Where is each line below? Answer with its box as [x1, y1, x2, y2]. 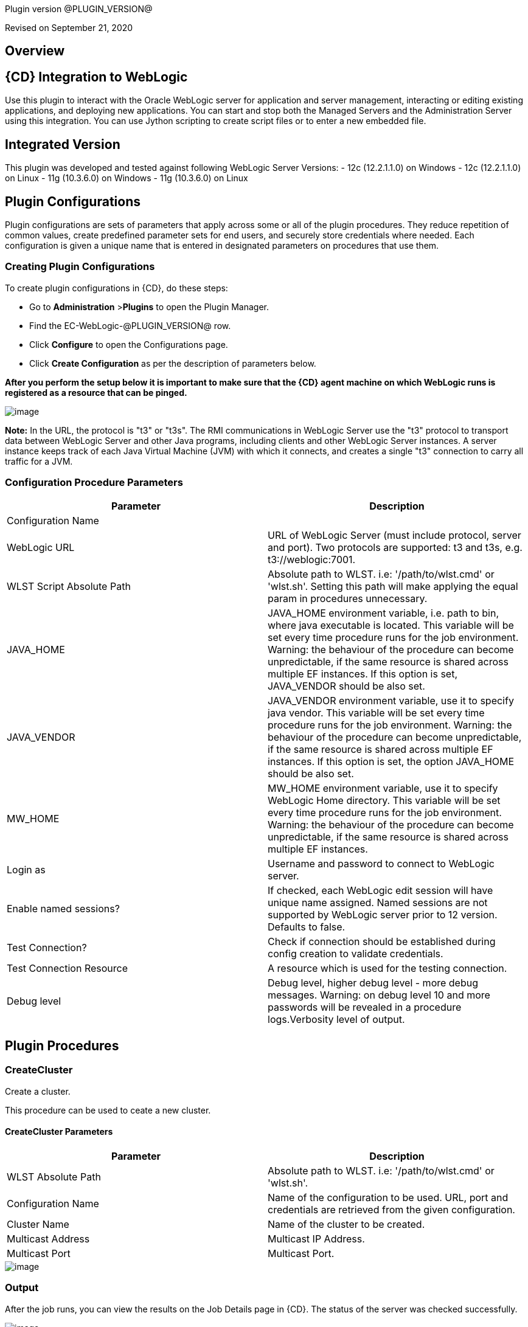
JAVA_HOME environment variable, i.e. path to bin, [268, 607, 499, 620]
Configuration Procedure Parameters [5, 476, 183, 489]
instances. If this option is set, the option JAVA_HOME [268, 755, 515, 768]
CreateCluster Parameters [5, 1126, 113, 1137]
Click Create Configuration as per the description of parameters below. [29, 358, 316, 369]
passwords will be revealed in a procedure [268, 1001, 462, 1014]
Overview [5, 43, 65, 59]
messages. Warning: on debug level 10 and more [268, 989, 490, 1002]
